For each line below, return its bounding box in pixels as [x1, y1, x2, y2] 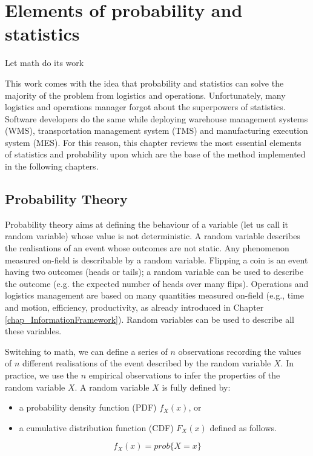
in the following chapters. [5, 160, 99, 173]
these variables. [5, 325, 62, 337]
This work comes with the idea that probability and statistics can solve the [5, 76, 284, 89]
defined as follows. [209, 421, 277, 434]
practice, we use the [5, 368, 79, 381]
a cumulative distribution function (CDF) [19, 421, 174, 434]
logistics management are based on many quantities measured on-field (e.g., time [5, 289, 304, 302]
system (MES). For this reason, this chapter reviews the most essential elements [5, 136, 301, 148]
